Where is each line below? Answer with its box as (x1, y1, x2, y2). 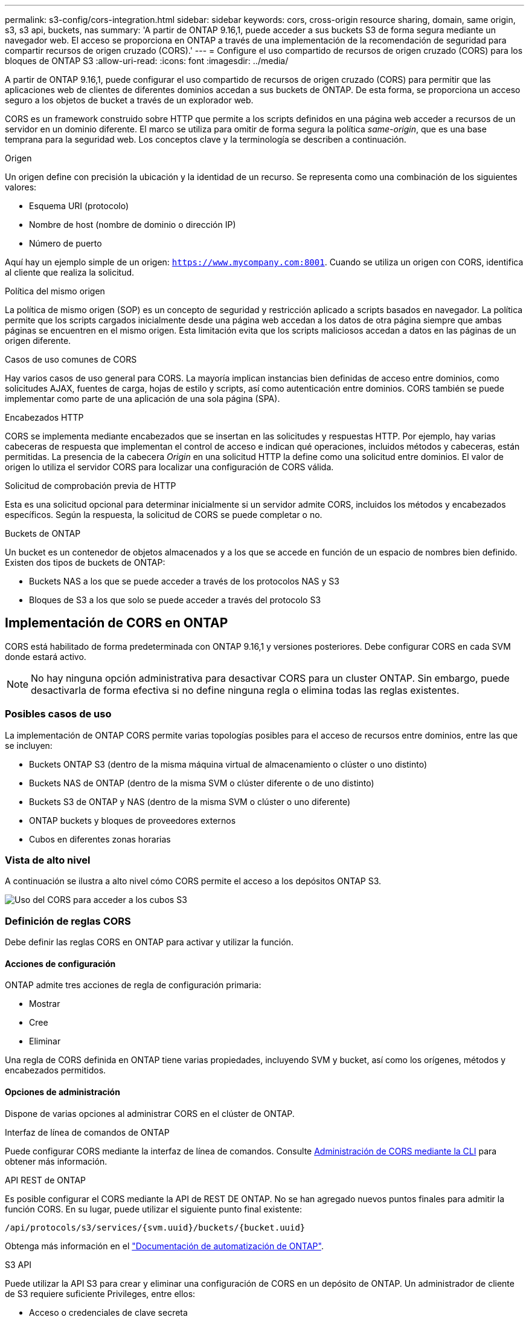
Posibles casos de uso (5, 708, 112, 720)
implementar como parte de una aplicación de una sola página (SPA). (5, 393, 280, 404)
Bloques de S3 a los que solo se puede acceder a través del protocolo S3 (29, 595, 321, 605)
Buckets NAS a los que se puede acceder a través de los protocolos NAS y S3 (29, 576, 339, 586)
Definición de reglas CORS (5, 914, 131, 927)
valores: (5, 182, 37, 192)
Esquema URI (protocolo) (29, 201, 129, 211)
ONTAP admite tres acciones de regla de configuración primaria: (5, 980, 261, 991)
